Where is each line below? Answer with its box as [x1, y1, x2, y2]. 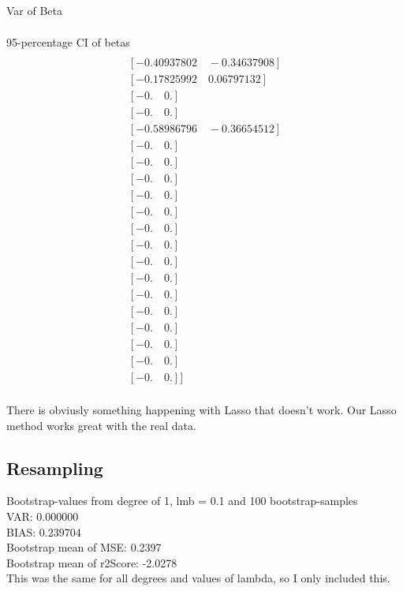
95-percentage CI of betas [6, 34, 130, 50]
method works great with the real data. [6, 417, 196, 433]
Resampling [6, 455, 103, 480]
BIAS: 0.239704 [6, 523, 81, 540]
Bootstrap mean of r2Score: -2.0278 [6, 554, 177, 570]
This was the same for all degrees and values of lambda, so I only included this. [6, 570, 390, 586]
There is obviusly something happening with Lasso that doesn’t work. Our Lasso [6, 401, 397, 417]
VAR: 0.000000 [6, 507, 79, 524]
